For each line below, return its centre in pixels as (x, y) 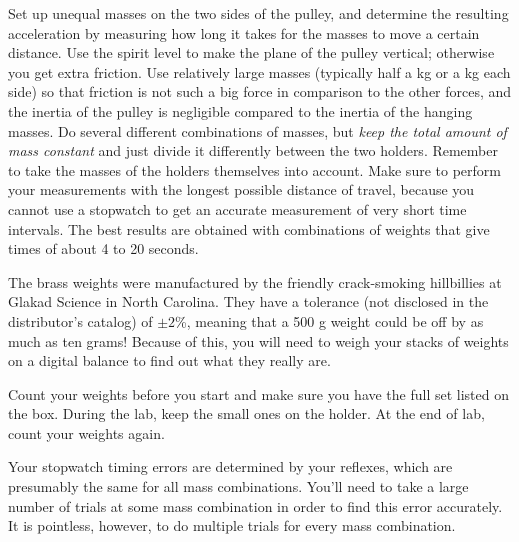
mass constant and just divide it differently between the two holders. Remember (253, 150)
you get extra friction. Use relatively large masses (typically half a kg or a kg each (259, 71)
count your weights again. (86, 432)
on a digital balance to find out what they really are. (169, 360)
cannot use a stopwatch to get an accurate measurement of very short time (237, 208)
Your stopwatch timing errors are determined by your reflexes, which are (230, 466)
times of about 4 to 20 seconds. (103, 248)
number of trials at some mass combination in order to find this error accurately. (255, 505)
